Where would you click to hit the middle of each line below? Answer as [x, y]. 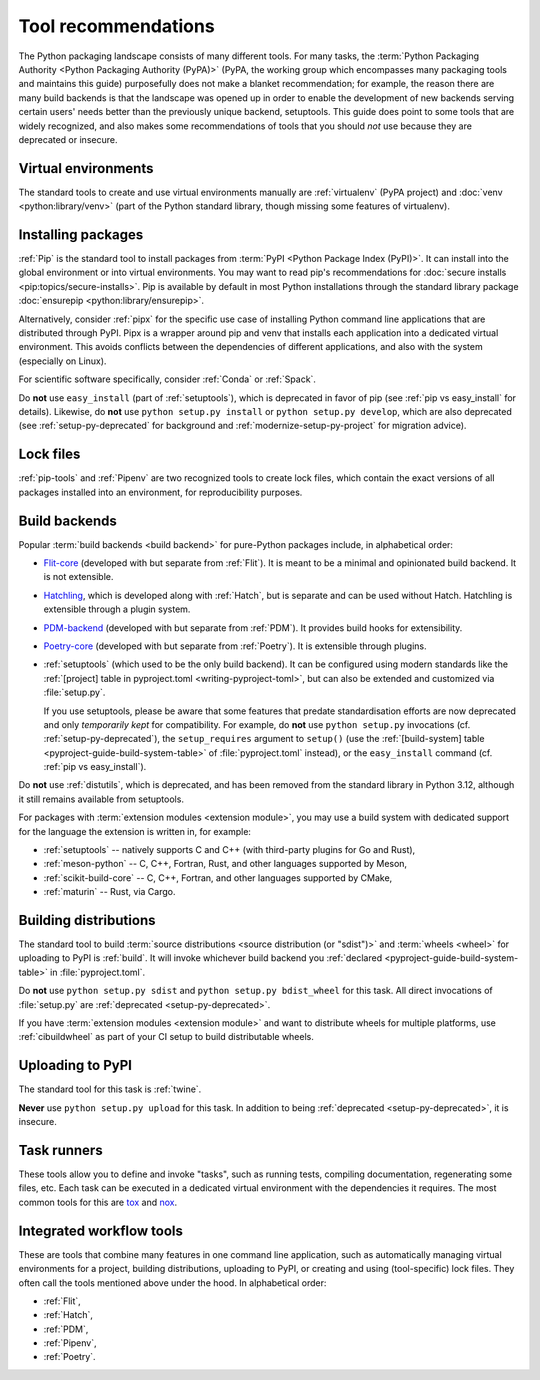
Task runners [61, 1150]
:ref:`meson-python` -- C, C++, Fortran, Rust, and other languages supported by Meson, [225, 864]
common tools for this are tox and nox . [98, 1202]
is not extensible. [78, 577]
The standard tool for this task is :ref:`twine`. [110, 1089]
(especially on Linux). [62, 361]
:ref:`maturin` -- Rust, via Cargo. [109, 892]
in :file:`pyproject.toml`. [98, 972]
